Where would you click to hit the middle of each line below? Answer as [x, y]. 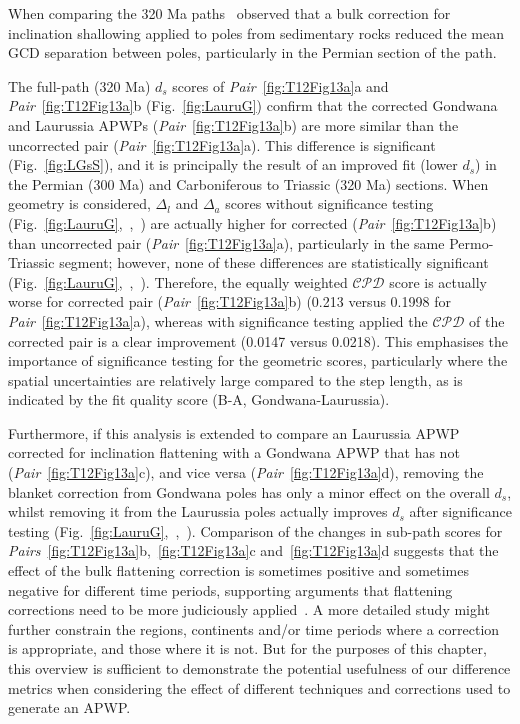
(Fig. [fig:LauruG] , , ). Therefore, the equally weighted [178, 281]
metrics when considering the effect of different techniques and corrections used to [259, 687]
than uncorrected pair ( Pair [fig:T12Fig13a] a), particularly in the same [226, 242]
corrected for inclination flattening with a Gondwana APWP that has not [234, 452]
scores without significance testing [329, 203]
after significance [460, 511]
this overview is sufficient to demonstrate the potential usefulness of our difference [259, 668]
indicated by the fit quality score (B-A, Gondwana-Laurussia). [199, 399]
